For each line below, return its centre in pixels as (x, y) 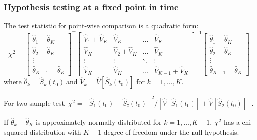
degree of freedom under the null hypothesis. (171, 131)
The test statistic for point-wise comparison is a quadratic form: (101, 26)
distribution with (55, 131)
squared (16, 131)
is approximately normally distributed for (98, 121)
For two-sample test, (35, 103)
